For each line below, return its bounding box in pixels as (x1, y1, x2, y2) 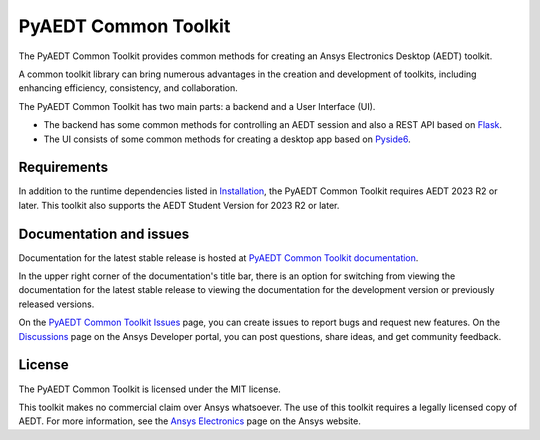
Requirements (18, 159, 109, 176)
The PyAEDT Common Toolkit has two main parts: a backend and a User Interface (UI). (18, 100, 376, 112)
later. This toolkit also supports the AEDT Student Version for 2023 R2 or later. (18, 199, 340, 211)
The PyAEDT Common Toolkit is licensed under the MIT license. (18, 383, 282, 395)
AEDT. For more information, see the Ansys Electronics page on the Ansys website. (18, 415, 362, 427)
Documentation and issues (18, 225, 190, 242)
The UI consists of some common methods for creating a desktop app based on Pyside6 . (43, 133, 411, 145)
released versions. (18, 298, 95, 310)
